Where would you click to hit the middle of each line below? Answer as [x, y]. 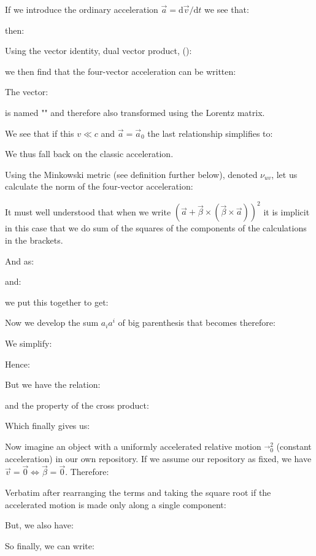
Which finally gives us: [48, 426]
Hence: [17, 364]
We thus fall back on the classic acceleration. [89, 154]
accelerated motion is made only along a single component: [116, 504]
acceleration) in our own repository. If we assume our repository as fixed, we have [158, 458]
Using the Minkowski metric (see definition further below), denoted [131, 174]
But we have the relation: [53, 384]
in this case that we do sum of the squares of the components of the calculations [156, 228]
